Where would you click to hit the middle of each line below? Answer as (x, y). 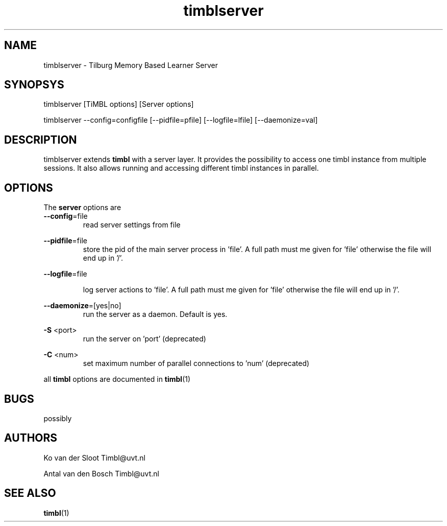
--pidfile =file (65, 241)
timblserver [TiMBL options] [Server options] (119, 104)
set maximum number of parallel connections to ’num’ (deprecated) (196, 363)
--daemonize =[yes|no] (82, 306)
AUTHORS (31, 438)
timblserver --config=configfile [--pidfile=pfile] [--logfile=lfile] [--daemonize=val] (181, 120)
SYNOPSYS (34, 85)
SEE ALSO (30, 493)
